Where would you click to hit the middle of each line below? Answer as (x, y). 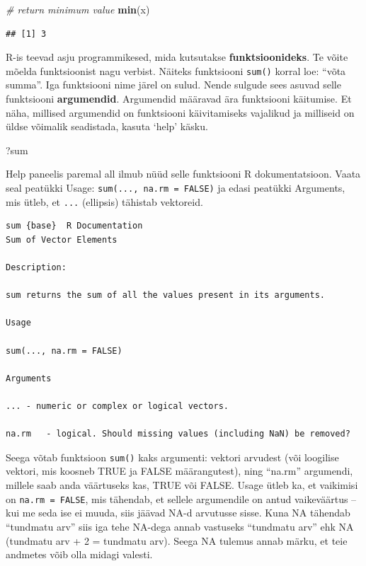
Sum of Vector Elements (62, 239)
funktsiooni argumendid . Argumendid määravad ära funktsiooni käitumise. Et (179, 99)
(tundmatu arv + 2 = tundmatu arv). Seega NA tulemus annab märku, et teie (177, 540)
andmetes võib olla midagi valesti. (79, 554)
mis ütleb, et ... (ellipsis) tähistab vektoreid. (104, 201)
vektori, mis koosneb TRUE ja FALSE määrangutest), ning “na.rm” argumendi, (179, 471)
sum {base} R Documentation (74, 226)
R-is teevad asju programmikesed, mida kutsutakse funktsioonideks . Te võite (177, 57)
